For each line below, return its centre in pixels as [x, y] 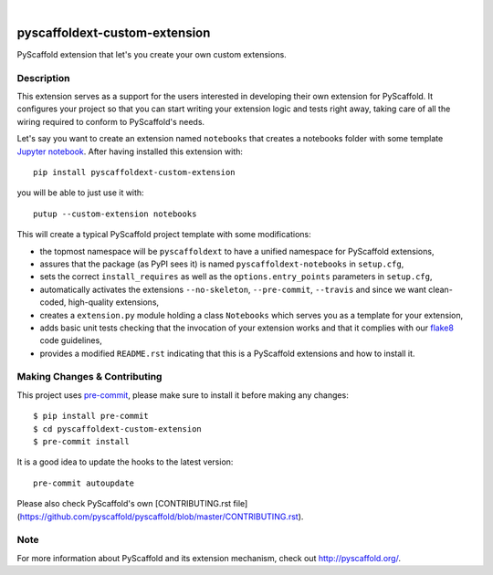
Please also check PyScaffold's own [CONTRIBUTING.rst [124, 504]
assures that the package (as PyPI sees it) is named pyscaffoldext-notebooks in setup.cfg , [222, 264]
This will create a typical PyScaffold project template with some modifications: [164, 235]
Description [43, 78]
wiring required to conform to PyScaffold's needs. [111, 121]
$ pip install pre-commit [91, 416]
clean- [441, 289]
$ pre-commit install [81, 441]
